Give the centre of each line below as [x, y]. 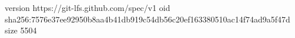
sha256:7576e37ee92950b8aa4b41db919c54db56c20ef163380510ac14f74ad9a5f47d [147, 19]
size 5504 [21, 30]
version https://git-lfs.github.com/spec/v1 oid [88, 7]
